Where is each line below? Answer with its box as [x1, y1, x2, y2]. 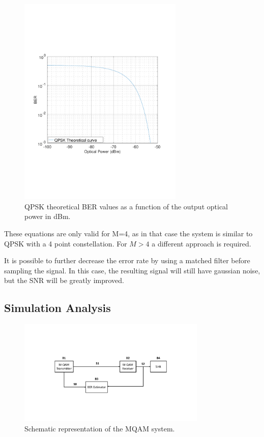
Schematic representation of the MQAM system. [24, 423, 175, 433]
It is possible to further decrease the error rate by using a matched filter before [4, 255, 250, 266]
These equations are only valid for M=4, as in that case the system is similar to [4, 228, 253, 238]
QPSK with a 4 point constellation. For [4, 238, 127, 248]
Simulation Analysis [4, 300, 111, 316]
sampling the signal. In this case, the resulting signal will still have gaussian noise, [4, 265, 260, 275]
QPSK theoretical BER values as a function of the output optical [24, 201, 228, 211]
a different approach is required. [152, 238, 251, 248]
